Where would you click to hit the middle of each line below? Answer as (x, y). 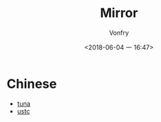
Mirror (119, 13)
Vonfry (119, 33)
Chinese (32, 84)
